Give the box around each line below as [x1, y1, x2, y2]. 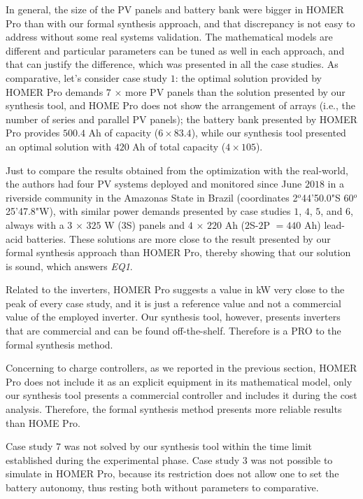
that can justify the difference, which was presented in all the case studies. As [6, 57, 339, 71]
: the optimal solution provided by [175, 70, 322, 85]
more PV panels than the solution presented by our [125, 84, 346, 99]
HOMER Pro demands [6, 84, 104, 99]
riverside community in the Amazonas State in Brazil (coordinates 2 [6, 190, 298, 204]
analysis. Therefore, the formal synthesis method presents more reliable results [6, 402, 342, 416]
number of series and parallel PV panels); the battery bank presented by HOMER [6, 111, 357, 126]
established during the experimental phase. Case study [6, 452, 240, 467]
